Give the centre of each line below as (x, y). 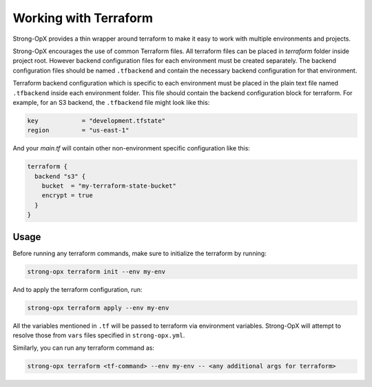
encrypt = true (67, 196)
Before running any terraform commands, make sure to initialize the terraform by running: (139, 253)
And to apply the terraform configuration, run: (77, 289)
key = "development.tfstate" (96, 120)
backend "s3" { (60, 176)
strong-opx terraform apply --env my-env (98, 308)
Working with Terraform (83, 18)
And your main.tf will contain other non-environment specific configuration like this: (132, 148)
